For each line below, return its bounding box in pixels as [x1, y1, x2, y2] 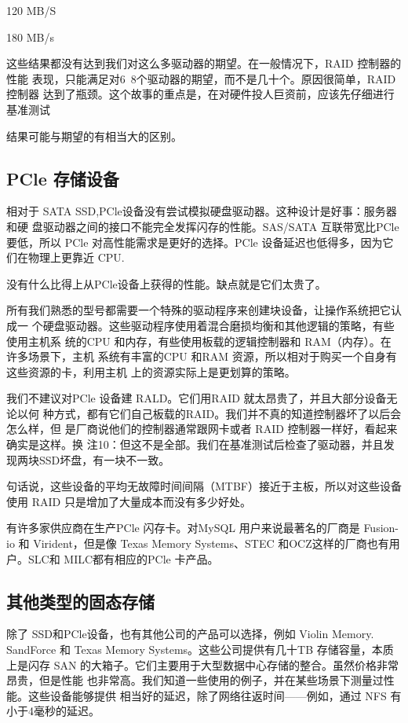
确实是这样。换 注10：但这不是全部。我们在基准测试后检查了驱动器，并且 [6, 436, 384, 453]
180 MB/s [6, 28, 54, 45]
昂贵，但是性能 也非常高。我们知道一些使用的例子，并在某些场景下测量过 [6, 672, 384, 688]
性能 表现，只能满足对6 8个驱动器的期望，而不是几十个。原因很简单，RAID [6, 70, 396, 86]
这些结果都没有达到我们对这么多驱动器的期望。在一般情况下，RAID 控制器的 [6, 55, 402, 72]
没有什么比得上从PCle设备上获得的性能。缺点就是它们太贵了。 [6, 275, 326, 292]
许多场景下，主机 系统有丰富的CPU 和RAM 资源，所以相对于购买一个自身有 [6, 348, 397, 365]
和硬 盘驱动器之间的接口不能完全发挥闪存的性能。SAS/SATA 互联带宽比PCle [6, 218, 399, 234]
